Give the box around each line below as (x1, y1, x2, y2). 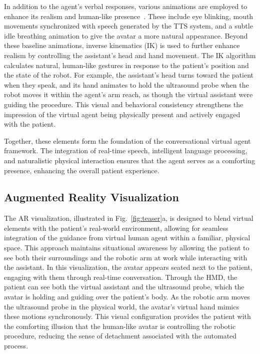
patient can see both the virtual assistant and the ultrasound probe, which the (4, 281, 244, 292)
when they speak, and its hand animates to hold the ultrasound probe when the (4, 79, 249, 90)
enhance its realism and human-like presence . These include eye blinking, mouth (4, 11, 253, 21)
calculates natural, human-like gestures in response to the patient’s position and (4, 60, 249, 70)
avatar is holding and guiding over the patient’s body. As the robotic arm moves (4, 291, 250, 302)
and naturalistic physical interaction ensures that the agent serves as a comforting (4, 155, 255, 165)
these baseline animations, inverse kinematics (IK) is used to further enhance (4, 40, 240, 51)
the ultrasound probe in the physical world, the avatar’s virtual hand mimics (4, 301, 239, 311)
